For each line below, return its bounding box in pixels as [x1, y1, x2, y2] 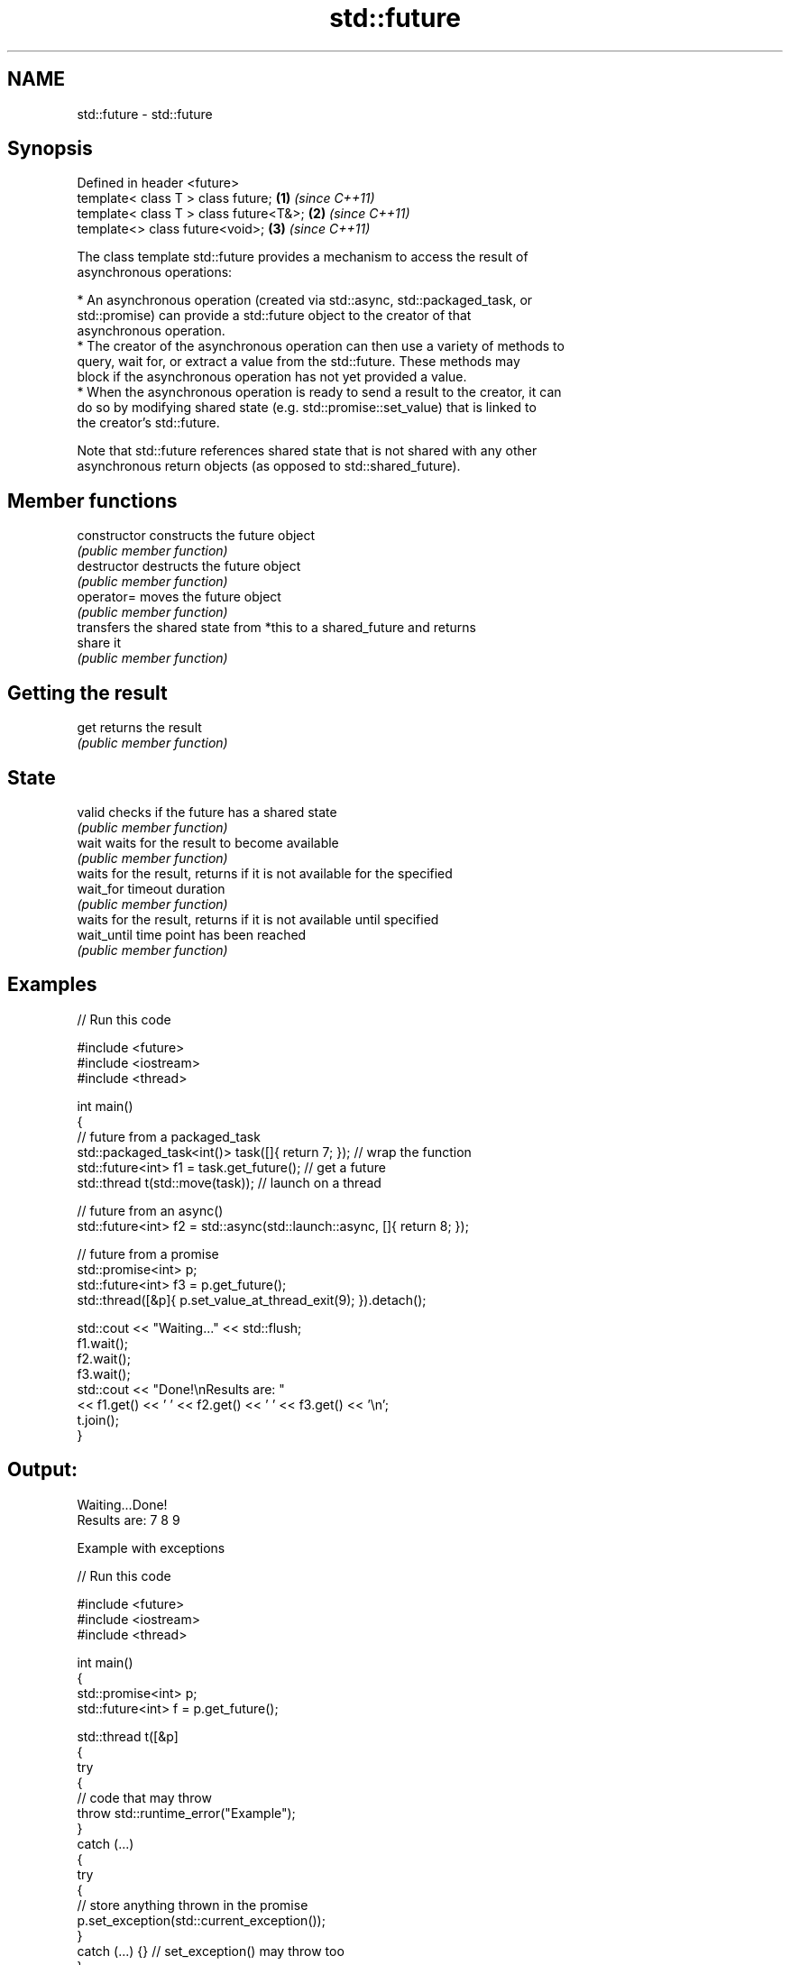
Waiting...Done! [77, 1496, 168, 1512]
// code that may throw [77, 1789, 212, 1805]
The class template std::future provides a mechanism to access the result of [77, 249, 528, 265]
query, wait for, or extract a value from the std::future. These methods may [77, 354, 520, 370]
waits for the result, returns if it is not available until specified [77, 911, 439, 927]
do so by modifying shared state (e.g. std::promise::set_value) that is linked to [77, 399, 537, 416]
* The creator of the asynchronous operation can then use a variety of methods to [77, 338, 565, 354]
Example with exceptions [77, 1539, 225, 1556]
